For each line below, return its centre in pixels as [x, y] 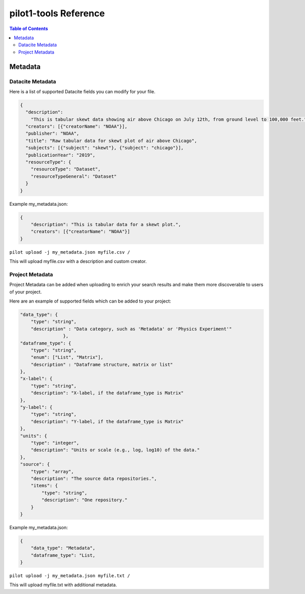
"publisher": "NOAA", [53, 133]
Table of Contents [29, 29]
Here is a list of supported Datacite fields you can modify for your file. [82, 91]
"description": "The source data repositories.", [94, 478]
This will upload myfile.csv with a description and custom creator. [78, 261]
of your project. [26, 292]
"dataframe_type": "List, [63, 555]
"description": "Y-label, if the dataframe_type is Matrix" [107, 421]
